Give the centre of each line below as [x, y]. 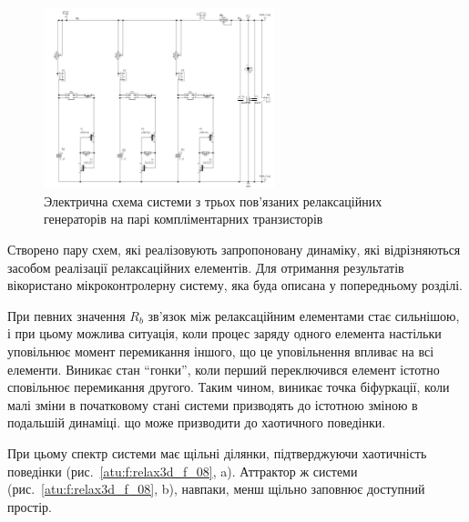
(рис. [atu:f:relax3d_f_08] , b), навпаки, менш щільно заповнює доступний [216, 489]
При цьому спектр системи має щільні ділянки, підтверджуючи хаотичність [217, 452]
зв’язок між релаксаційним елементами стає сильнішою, [304, 315]
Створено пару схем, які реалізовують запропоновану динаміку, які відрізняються [234, 250]
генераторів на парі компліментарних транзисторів [184, 219]
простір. [30, 506]
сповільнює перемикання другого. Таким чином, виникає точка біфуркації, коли [229, 387]
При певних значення [66, 315]
